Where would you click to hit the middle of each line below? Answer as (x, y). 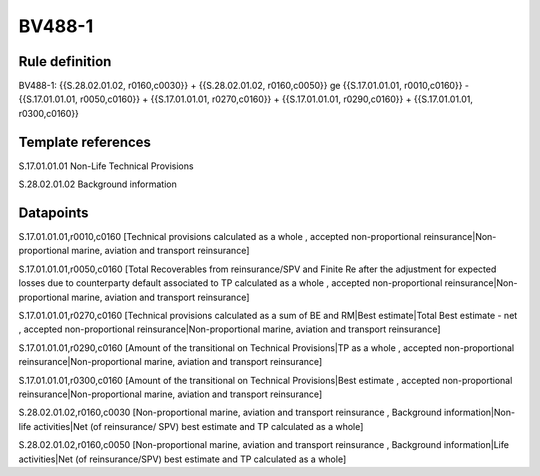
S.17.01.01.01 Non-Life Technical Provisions (106, 166)
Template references (85, 141)
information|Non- (479, 412)
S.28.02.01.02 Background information (97, 184)
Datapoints (53, 212)
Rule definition (65, 61)
